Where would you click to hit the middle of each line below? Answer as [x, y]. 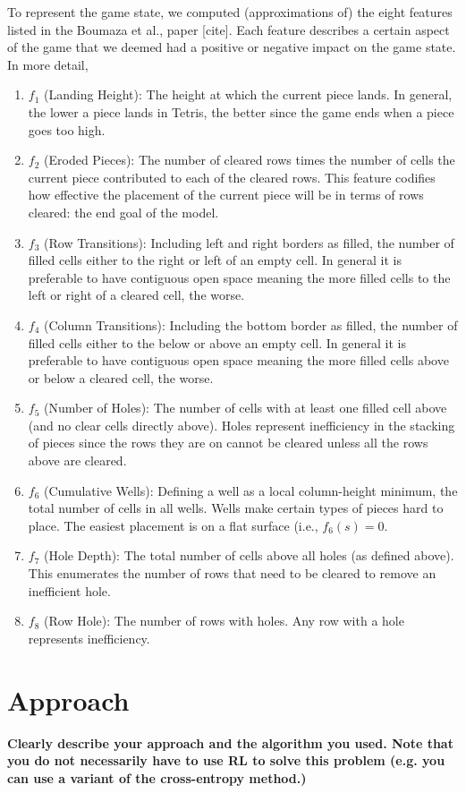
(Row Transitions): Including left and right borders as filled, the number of [249, 242]
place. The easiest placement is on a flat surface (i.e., [173, 525]
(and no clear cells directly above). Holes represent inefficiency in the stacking [241, 425]
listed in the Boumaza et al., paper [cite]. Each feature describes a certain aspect [229, 29]
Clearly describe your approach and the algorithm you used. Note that [230, 742]
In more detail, [48, 64]
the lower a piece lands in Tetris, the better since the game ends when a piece [241, 111]
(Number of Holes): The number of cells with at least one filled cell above [246, 408]
